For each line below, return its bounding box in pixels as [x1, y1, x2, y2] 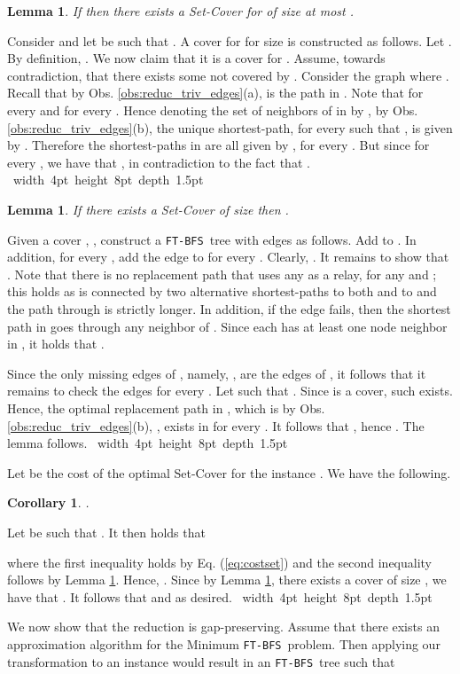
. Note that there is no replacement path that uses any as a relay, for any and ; [7, 264, 437, 283]
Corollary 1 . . [7, 493, 90, 512]
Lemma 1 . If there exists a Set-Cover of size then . [7, 200, 289, 218]
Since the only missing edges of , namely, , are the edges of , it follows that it [7, 364, 426, 382]
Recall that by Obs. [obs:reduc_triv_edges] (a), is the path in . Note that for [7, 83, 424, 102]
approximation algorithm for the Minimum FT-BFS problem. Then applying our [7, 634, 441, 653]
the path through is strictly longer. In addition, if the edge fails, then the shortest [7, 299, 451, 317]
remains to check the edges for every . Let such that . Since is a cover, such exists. [7, 381, 453, 400]
